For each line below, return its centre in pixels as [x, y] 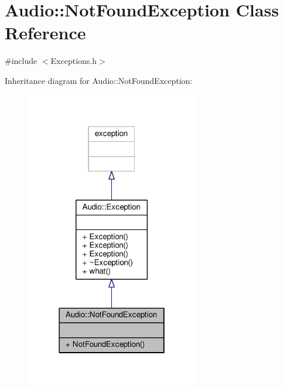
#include [21, 61]
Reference [45, 33]
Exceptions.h [74, 61]
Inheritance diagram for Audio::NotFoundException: [99, 80]
